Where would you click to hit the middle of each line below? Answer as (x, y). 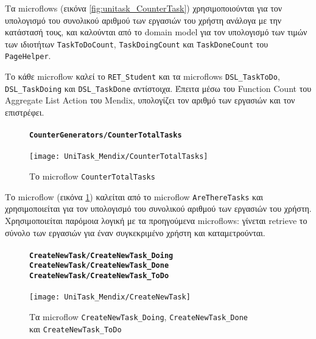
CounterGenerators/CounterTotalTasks (106, 135)
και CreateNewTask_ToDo (75, 328)
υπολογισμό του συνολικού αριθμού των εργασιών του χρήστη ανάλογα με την (143, 20)
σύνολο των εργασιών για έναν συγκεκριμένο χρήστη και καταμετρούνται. (135, 232)
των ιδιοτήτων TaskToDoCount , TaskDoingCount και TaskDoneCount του (137, 44)
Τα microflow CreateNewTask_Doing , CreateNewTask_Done (139, 317)
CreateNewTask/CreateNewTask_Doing (101, 255)
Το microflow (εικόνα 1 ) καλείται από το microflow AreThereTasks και (134, 196)
